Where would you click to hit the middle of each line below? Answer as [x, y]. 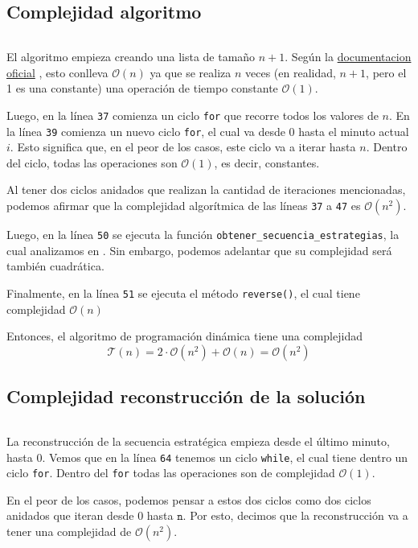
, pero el [386, 72]
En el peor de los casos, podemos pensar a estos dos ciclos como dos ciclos [189, 499]
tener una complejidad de [69, 532]
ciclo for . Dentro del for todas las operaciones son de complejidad [171, 473]
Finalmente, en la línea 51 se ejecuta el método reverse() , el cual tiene [183, 293]
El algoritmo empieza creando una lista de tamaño [131, 57]
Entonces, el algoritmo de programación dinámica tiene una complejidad [184, 336]
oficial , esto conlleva [57, 72]
